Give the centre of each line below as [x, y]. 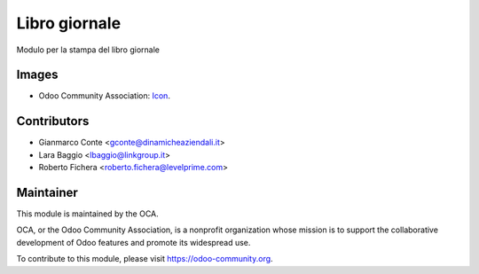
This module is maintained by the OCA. [87, 214]
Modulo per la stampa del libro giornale [88, 50]
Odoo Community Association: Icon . [104, 96]
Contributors [53, 121]
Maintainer [47, 192]
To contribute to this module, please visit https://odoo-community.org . [145, 259]
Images [37, 75]
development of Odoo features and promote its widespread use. [133, 242]
